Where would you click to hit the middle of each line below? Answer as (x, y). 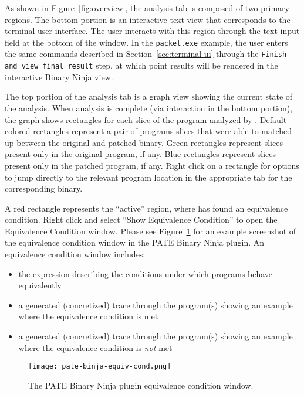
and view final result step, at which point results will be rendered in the (141, 65)
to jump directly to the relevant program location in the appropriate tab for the (148, 177)
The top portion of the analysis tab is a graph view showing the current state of (149, 96)
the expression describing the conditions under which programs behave (146, 273)
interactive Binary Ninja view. (59, 76)
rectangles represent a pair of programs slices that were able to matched (163, 131)
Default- (274, 119)
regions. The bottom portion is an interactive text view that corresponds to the (148, 19)
